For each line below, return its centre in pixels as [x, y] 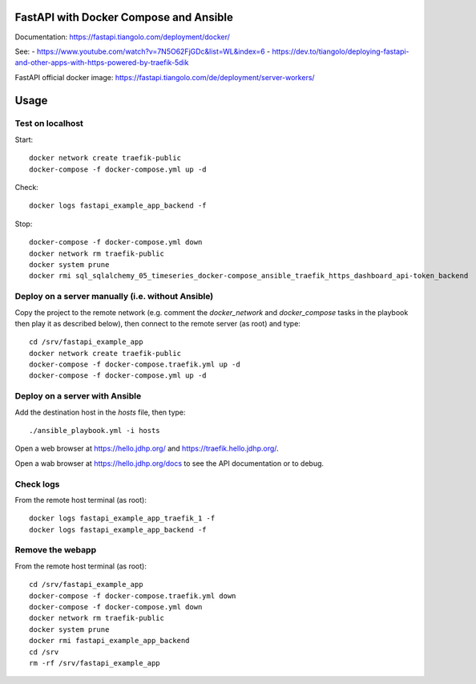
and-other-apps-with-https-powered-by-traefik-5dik [102, 63]
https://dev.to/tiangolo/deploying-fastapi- [341, 51]
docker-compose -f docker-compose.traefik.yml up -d [135, 364]
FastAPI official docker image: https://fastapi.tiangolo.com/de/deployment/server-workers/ [165, 77]
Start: [24, 140]
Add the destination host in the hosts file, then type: [100, 412]
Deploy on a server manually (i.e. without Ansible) [114, 297]
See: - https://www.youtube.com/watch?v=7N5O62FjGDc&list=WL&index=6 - [143, 51]
